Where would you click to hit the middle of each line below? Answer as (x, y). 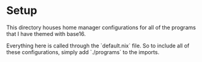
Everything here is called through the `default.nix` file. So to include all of (98, 46)
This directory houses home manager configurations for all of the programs (101, 27)
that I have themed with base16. (46, 33)
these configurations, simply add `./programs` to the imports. (83, 52)
